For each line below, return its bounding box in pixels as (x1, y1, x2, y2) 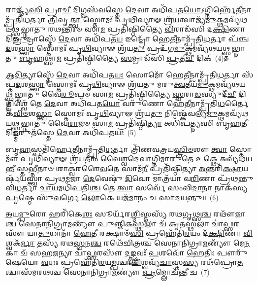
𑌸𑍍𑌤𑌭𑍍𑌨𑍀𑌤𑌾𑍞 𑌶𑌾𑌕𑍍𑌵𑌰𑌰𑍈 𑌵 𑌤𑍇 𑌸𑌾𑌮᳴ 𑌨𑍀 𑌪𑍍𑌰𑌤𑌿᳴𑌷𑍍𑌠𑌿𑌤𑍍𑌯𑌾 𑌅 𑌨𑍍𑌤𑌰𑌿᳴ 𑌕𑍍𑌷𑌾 (17, 163, 242, 173)
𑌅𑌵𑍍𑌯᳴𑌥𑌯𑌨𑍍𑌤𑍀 (220, 153, 253, 164)
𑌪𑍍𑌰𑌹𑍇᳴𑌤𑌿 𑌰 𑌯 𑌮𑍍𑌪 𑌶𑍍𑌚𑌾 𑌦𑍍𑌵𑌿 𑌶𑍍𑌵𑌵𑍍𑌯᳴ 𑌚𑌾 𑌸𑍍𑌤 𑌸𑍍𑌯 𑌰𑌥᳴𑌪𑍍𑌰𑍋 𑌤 (61, 257, 243, 267)
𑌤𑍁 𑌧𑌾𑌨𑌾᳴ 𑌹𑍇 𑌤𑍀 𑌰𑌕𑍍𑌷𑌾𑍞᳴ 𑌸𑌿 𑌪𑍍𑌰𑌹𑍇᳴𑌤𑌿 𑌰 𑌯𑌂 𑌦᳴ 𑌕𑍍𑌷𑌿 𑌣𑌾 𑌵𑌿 (38, 228, 253, 238)
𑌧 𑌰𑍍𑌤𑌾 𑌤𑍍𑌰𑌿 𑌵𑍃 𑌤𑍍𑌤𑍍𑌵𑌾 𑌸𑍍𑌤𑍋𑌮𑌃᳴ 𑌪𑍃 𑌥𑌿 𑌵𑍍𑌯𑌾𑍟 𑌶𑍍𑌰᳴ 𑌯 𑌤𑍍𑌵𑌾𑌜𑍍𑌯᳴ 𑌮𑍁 (23, 14, 216, 24)
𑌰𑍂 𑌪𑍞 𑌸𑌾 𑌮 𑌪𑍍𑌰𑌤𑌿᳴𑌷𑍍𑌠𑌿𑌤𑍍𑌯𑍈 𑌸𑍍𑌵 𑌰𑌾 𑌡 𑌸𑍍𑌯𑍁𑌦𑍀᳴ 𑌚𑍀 (61, 88, 236, 99)
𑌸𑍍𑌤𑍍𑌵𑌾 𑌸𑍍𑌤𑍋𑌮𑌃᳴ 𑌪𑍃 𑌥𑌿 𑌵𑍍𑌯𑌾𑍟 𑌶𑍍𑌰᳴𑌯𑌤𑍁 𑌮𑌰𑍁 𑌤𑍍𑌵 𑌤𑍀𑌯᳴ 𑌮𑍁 (28, 79, 208, 89)
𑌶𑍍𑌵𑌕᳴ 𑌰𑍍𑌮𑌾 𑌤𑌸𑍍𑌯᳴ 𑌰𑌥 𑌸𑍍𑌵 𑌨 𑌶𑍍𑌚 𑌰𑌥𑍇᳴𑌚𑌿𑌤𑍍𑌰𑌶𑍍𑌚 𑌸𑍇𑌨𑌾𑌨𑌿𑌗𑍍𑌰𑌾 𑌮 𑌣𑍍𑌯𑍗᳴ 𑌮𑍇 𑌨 (5, 238, 250, 248)
